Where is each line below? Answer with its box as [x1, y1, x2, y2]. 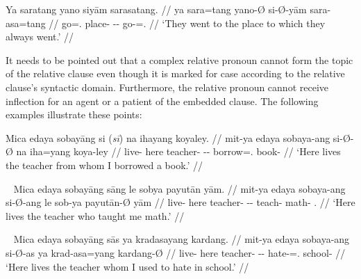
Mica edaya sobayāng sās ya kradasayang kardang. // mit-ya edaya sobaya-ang [13, 232, 350, 246]
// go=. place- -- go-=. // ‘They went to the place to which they [49, 15, 326, 30]
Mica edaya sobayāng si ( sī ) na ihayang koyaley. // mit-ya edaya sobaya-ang [6, 130, 330, 145]
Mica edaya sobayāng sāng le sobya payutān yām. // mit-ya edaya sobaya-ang [13, 181, 346, 196]
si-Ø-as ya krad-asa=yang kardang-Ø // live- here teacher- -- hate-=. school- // [6, 245, 346, 260]
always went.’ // [6, 29, 74, 44]
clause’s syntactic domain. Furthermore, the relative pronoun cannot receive [6, 79, 328, 94]
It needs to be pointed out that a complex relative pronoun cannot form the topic [6, 52, 353, 67]
